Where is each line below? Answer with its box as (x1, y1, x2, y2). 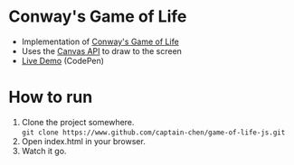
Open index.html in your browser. (21, 135, 146, 146)
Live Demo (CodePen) (21, 55, 105, 66)
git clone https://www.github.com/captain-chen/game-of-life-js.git (21, 128, 286, 137)
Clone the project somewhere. (21, 116, 135, 127)
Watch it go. (21, 145, 67, 156)
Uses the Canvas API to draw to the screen (21, 45, 183, 56)
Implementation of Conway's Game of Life (21, 36, 180, 47)
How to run (8, 87, 93, 107)
